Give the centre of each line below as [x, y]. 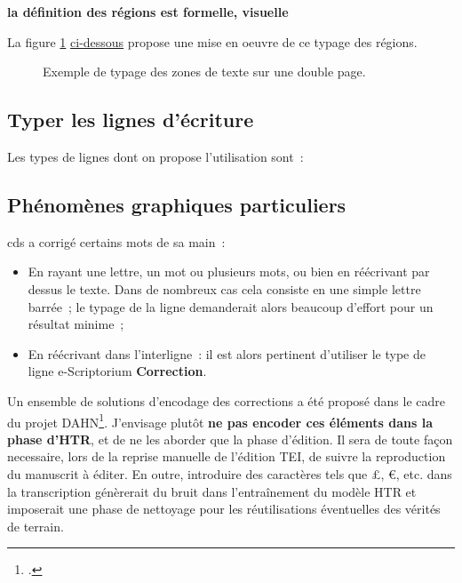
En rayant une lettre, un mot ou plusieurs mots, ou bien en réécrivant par [229, 272]
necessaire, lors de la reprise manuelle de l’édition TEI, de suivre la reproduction [227, 456]
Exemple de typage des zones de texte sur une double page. [204, 72]
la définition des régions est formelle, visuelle [148, 12]
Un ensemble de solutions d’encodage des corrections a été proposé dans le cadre [226, 400]
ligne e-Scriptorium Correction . [117, 371]
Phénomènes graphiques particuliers [177, 204]
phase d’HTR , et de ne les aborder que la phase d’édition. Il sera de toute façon [230, 439]
